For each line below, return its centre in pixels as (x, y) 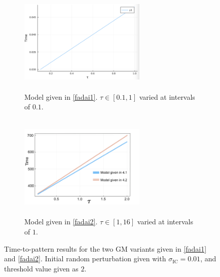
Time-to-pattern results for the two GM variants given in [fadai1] (105, 248)
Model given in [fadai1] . (61, 96)
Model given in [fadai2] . (61, 222)
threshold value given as (41, 268)
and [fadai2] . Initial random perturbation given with (85, 259)
